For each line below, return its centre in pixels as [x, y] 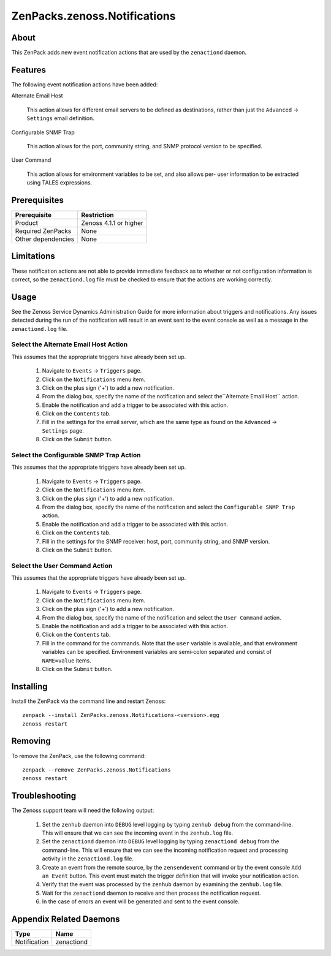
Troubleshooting [44, 796]
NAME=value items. [67, 660]
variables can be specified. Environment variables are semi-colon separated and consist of [157, 652]
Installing [30, 686]
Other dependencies [45, 239]
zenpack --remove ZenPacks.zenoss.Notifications [97, 770]
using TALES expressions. [59, 183]
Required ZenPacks [43, 231]
